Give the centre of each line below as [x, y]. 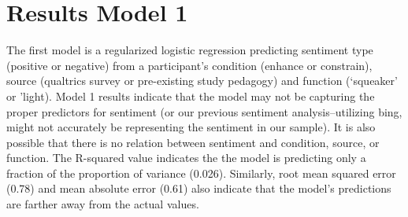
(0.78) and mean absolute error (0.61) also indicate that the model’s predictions [199, 188]
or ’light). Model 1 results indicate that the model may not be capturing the [191, 96]
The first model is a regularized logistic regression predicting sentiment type [190, 50]
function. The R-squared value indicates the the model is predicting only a [186, 158]
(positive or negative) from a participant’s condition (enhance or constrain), [189, 65]
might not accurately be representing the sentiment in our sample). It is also [191, 127]
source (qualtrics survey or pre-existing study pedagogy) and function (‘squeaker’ [202, 81]
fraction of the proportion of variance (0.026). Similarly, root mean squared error [201, 173]
